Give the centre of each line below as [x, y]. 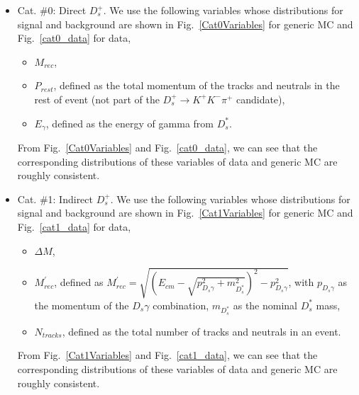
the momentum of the [82, 305]
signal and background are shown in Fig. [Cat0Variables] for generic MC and [185, 24]
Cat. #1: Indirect [55, 199]
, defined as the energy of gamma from [129, 123]
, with [301, 282]
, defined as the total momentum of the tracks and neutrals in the [197, 85]
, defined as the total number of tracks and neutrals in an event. [201, 331]
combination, [181, 305]
